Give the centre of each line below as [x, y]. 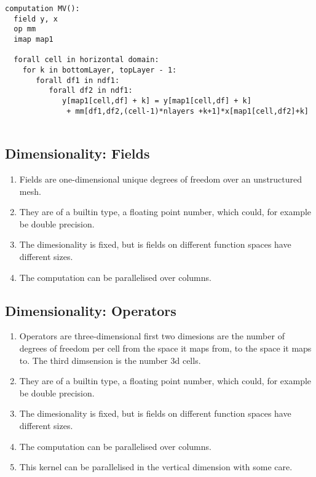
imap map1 [34, 39]
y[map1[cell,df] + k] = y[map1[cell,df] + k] [157, 101]
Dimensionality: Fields [77, 153]
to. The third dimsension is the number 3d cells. [110, 360]
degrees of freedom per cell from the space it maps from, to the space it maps [165, 348]
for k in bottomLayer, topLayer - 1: [100, 70]
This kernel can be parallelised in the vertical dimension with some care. [156, 467]
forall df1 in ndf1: [78, 80]
